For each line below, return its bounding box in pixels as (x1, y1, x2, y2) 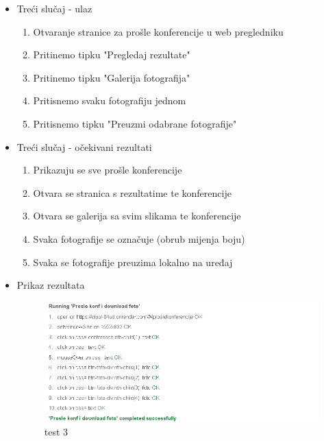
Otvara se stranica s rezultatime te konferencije (33, 185, 232, 200)
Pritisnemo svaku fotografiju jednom (33, 93, 186, 108)
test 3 (44, 424, 68, 438)
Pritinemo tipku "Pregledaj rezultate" (33, 47, 190, 62)
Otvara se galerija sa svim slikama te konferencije (33, 208, 241, 223)
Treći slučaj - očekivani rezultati (16, 139, 152, 154)
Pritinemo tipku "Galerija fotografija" (33, 70, 190, 84)
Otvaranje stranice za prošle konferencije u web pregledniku (33, 24, 284, 38)
